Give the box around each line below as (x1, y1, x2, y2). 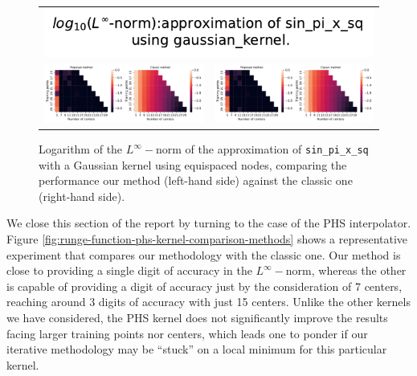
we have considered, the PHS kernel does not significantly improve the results (6, 309, 388, 326)
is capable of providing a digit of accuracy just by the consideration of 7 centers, (6, 277, 403, 294)
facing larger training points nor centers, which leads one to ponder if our (6, 325, 368, 341)
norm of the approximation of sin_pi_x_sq (156, 141, 369, 157)
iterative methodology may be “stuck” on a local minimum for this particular (6, 341, 387, 358)
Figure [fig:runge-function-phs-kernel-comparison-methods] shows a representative (6, 231, 408, 247)
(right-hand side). (39, 187, 125, 204)
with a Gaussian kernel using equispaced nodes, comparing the (39, 156, 347, 173)
